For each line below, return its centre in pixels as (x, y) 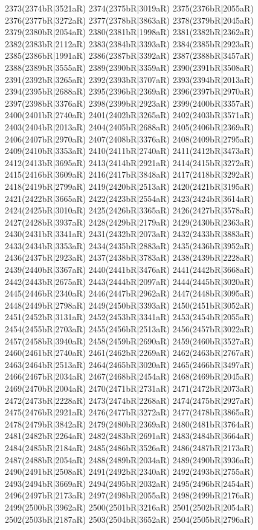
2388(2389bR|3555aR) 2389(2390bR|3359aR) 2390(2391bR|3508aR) (129, 67)
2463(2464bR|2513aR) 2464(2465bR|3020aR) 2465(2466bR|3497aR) (129, 364)
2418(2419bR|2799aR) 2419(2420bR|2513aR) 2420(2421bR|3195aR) (129, 186)
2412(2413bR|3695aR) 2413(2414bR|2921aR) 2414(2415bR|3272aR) (129, 162)
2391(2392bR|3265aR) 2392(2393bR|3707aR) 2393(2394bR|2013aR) (129, 79)
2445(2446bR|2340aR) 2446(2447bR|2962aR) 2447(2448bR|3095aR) (129, 293)
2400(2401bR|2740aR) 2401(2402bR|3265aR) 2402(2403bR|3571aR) (129, 115)
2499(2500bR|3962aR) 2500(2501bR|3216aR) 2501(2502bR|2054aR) (129, 507)
